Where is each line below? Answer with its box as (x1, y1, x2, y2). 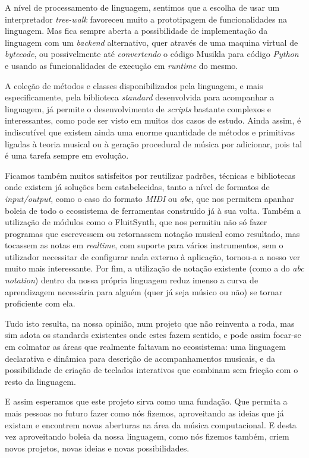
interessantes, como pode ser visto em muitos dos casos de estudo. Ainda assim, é (5, 114, 301, 127)
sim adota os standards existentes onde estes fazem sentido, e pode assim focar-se (5, 329, 301, 341)
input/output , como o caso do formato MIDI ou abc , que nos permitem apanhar (5, 192, 294, 204)
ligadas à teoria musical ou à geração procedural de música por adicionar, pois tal (5, 137, 302, 150)
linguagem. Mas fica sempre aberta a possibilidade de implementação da (5, 24, 268, 37)
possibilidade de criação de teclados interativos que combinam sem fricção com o (5, 364, 298, 376)
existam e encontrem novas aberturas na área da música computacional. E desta (5, 418, 297, 431)
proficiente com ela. (5, 297, 75, 309)
